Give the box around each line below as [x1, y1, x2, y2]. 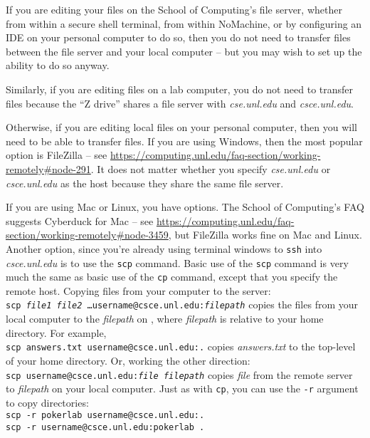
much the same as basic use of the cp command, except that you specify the [6, 269, 338, 284]
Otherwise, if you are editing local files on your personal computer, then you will [6, 120, 357, 135]
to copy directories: [6, 395, 89, 410]
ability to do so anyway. [6, 58, 110, 73]
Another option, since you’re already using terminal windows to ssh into [6, 241, 322, 256]
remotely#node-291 [6, 161, 91, 176]
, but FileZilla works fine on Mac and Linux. [168, 227, 362, 242]
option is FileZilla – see [6, 147, 107, 162]
